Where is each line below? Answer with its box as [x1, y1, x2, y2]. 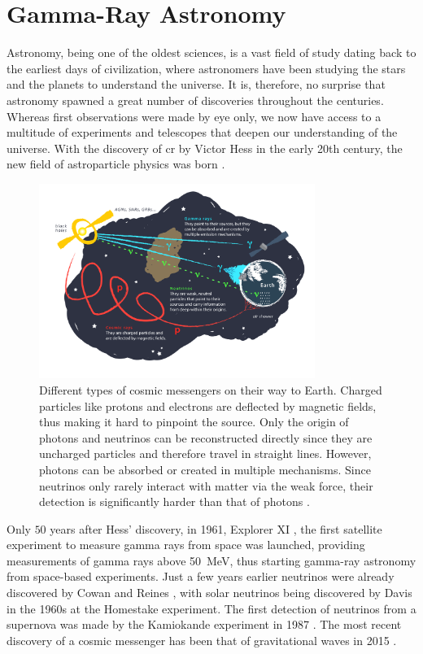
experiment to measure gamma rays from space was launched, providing [7, 536, 365, 553]
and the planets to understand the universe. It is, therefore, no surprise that [7, 76, 386, 93]
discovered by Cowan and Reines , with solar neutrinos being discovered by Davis [7, 584, 412, 601]
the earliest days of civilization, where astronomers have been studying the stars [7, 59, 406, 76]
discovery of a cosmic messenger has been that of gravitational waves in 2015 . [7, 631, 397, 648]
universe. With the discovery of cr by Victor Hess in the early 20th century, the [7, 139, 403, 156]
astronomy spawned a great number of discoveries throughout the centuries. [7, 91, 384, 108]
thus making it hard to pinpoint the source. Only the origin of [39, 413, 349, 430]
